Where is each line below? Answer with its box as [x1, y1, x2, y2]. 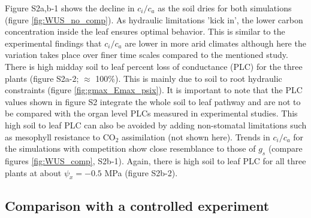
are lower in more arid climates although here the [125, 36, 306, 49]
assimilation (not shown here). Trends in [122, 130, 270, 143]
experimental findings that [5, 36, 102, 49]
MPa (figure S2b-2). [104, 166, 178, 179]
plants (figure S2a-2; [5, 72, 79, 84]
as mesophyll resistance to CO [5, 130, 116, 143]
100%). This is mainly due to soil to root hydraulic [95, 72, 282, 84]
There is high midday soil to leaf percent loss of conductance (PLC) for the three [5, 60, 303, 72]
